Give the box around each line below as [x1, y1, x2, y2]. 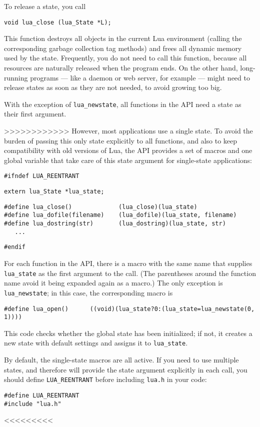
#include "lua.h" [4, 400, 61, 407]
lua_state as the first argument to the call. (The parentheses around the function [4, 267, 256, 278]
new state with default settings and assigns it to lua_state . [4, 337, 188, 348]
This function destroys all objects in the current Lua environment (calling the [4, 33, 242, 43]
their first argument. [4, 108, 66, 119]
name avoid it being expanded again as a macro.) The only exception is [4, 277, 223, 288]
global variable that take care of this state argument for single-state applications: [4, 154, 252, 165]
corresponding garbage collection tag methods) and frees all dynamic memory [4, 42, 242, 53]
